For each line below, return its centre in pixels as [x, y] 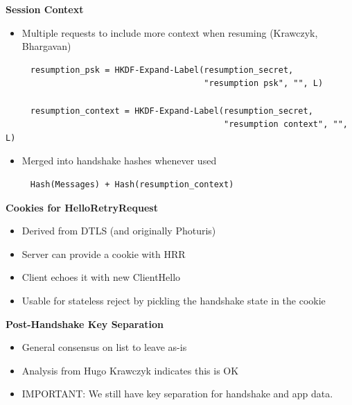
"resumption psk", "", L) [264, 84]
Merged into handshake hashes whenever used [119, 161]
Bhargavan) [46, 46]
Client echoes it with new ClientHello [101, 277]
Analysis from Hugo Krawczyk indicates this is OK [130, 370]
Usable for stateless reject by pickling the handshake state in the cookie [174, 300]
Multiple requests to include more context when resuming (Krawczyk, [170, 32]
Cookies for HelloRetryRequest [82, 207]
